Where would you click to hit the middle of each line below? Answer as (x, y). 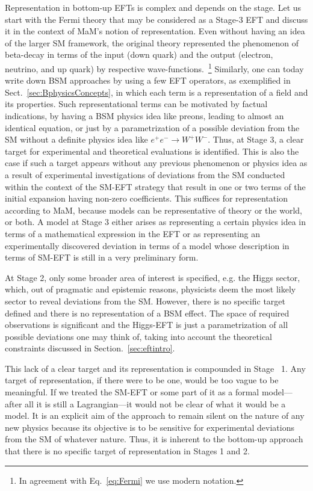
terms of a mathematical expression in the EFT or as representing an (133, 233)
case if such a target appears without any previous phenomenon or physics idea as (156, 163)
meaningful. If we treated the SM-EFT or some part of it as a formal (132, 392)
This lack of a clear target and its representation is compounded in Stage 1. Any (155, 368)
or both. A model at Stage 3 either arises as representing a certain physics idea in (155, 222)
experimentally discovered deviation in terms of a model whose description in (147, 245)
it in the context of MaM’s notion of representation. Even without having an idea (155, 31)
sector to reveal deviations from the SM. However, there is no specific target (145, 301)
